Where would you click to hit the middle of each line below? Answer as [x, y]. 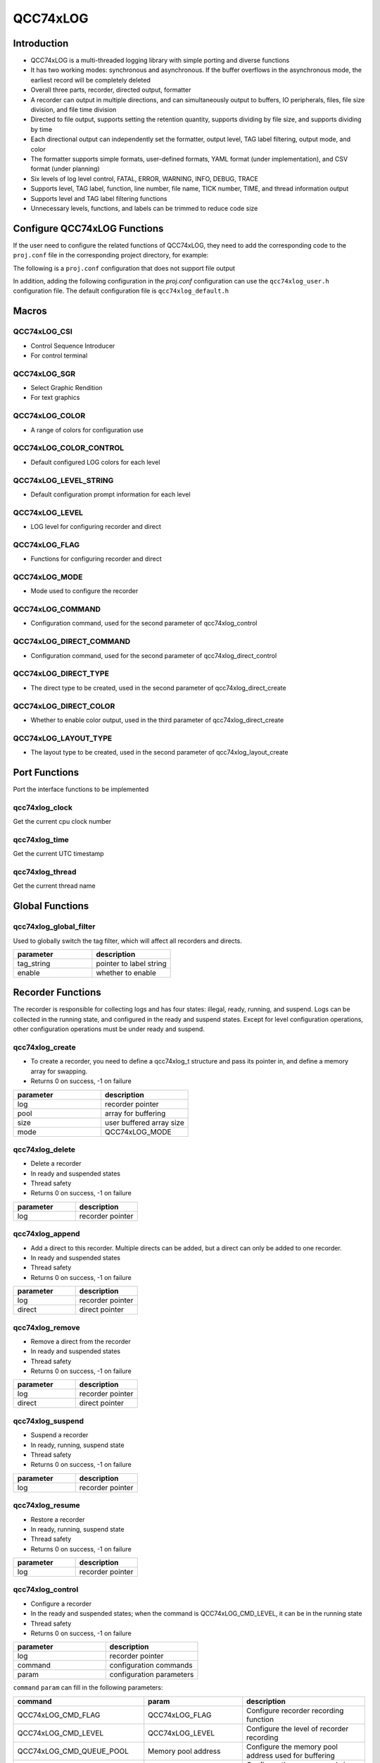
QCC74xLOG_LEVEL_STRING [63, 480]
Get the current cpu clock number [62, 822]
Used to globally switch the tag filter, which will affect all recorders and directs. [127, 941]
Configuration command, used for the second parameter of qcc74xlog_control [144, 623]
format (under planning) [65, 169]
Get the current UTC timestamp [59, 854]
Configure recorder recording [295, 1710]
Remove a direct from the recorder [81, 1341]
